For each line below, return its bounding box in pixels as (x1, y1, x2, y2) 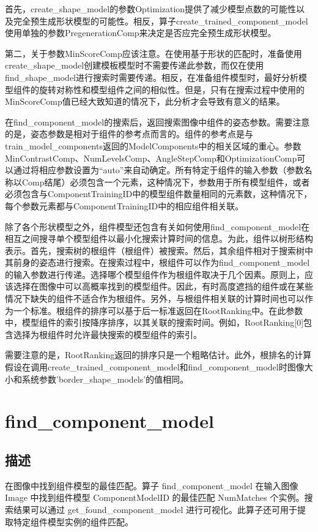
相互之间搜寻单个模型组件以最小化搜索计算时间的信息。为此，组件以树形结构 (5, 232, 313, 245)
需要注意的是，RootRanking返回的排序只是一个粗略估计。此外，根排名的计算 (5, 348, 312, 361)
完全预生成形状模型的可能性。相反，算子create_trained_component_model (13, 14, 308, 27)
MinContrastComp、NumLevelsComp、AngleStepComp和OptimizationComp (5, 151, 297, 164)
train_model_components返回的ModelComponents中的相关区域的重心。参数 (5, 139, 301, 152)
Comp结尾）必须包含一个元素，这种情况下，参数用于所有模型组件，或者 (21, 175, 310, 188)
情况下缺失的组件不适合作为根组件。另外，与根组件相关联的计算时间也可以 (5, 292, 305, 305)
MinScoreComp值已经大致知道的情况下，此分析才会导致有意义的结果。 (5, 95, 285, 108)
